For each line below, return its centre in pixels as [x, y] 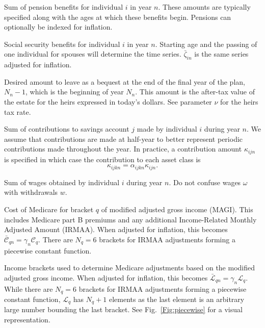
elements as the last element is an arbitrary [177, 299]
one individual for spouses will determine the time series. [93, 54]
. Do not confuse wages [205, 182]
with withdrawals [31, 192]
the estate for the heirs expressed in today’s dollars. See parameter [108, 101]
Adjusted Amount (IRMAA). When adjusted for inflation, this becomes [116, 229]
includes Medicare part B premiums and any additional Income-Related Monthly [130, 219]
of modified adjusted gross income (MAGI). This [177, 209]
